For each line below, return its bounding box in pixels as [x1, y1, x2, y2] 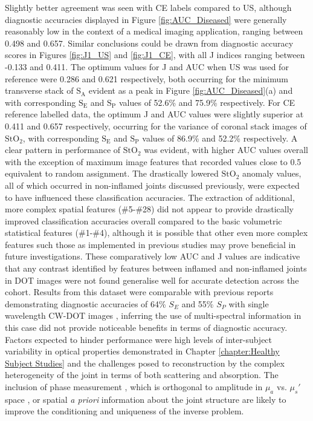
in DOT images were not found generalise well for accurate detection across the [5, 273, 299, 286]
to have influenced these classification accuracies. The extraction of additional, [5, 191, 295, 203]
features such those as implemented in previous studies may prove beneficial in [5, 238, 296, 250]
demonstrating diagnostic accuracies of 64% [5, 297, 166, 310]
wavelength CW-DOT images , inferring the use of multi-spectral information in [5, 309, 302, 322]
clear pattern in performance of [5, 143, 121, 156]
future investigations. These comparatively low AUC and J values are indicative [5, 250, 300, 263]
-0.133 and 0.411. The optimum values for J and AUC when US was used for [5, 60, 289, 73]
